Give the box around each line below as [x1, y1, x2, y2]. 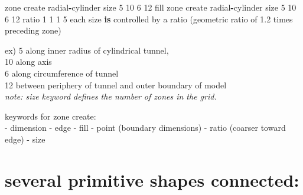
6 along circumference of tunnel [5, 67, 119, 79]
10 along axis [5, 55, 52, 68]
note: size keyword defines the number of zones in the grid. [5, 90, 217, 103]
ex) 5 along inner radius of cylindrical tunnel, [5, 44, 169, 56]
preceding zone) [5, 24, 61, 37]
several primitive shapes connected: [5, 167, 299, 191]
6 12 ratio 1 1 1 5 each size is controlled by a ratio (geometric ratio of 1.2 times [5, 12, 293, 25]
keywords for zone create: [5, 110, 96, 122]
